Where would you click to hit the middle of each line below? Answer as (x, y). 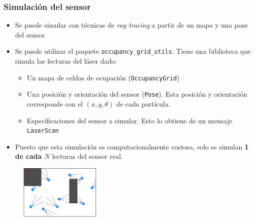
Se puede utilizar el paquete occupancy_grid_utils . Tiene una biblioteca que (133, 51)
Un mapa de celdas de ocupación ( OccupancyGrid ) (103, 77)
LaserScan (43, 131)
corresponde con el (55, 103)
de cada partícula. (143, 103)
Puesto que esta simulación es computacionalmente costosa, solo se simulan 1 (132, 146)
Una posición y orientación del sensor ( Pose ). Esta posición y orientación (137, 94)
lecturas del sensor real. (87, 156)
